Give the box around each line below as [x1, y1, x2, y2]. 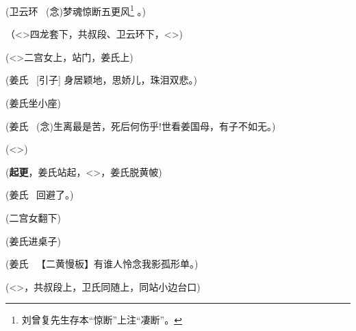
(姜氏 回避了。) [5, 187, 74, 202]
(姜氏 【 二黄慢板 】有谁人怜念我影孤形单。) [5, 256, 199, 271]
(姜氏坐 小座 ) [5, 96, 61, 110]
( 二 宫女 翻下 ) [5, 211, 61, 224]
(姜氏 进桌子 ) [5, 233, 61, 248]
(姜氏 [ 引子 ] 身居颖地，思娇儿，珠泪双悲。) [5, 72, 198, 87]
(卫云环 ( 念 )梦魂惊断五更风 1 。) [5, 2, 146, 18]
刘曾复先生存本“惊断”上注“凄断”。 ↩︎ [21, 313, 182, 327]
